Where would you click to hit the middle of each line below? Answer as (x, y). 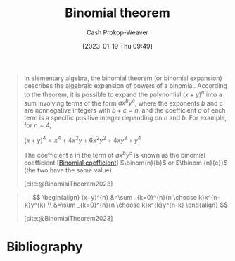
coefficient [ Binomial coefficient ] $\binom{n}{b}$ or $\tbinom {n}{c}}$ (126, 163)
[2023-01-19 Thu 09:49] (118, 46)
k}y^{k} (36, 205)
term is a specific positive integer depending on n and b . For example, (125, 118)
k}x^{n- (209, 197)
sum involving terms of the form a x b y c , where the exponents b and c (123, 102)
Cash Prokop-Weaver (118, 32)
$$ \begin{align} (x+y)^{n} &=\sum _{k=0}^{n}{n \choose (115, 197)
